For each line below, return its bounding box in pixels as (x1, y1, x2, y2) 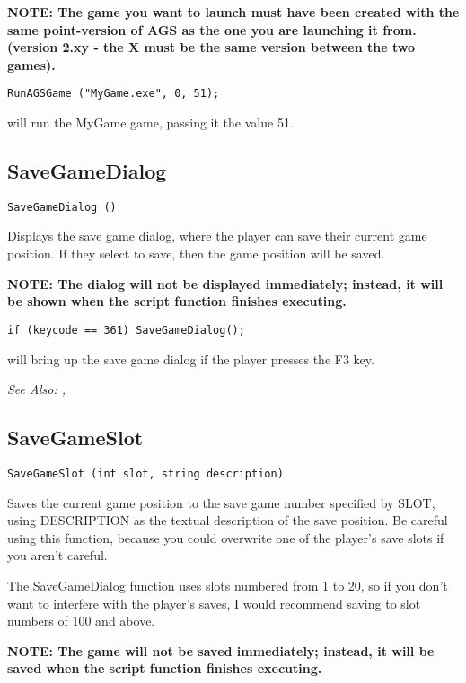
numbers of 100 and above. (7, 611, 155, 630)
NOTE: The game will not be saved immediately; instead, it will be (7, 641, 435, 660)
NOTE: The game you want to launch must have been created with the (7, 3, 460, 21)
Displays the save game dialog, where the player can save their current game (7, 226, 427, 245)
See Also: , (7, 380, 66, 398)
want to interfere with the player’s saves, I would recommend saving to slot (7, 593, 421, 612)
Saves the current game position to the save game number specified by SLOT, (7, 493, 435, 512)
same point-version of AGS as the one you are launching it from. (7, 20, 417, 39)
